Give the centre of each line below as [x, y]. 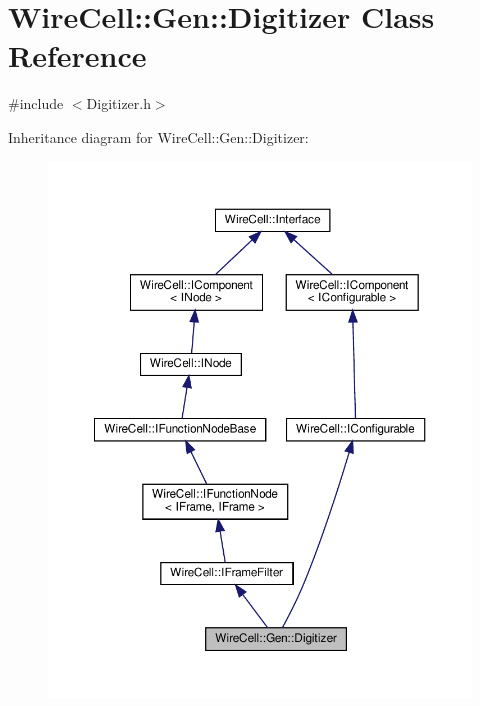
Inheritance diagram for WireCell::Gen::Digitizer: [158, 136]
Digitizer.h [118, 103]
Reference [77, 55]
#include [36, 103]
